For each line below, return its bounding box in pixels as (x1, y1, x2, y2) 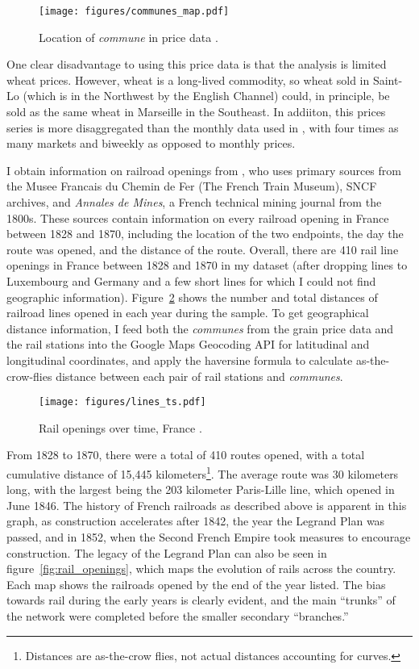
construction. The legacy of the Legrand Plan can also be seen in (6, 544, 327, 561)
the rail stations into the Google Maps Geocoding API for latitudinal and (6, 336, 370, 353)
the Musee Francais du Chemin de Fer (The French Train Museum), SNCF (6, 178, 377, 194)
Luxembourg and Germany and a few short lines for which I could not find (6, 272, 376, 289)
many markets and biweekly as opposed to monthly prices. (6, 135, 296, 152)
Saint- (372, 71, 403, 88)
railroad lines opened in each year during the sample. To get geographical (6, 304, 369, 321)
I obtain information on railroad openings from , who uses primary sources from (6, 161, 401, 178)
